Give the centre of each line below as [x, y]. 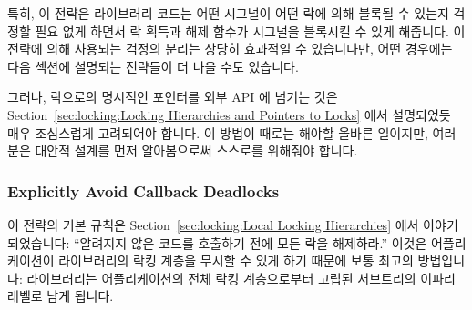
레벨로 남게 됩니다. [61, 296]
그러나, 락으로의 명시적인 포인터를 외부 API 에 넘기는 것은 [173, 97]
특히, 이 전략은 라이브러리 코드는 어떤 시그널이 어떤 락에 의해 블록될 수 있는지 [228, 13]
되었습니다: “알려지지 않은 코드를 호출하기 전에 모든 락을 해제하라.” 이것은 [217, 242]
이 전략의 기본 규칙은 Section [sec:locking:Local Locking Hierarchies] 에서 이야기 [233, 224]
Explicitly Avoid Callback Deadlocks [144, 190]
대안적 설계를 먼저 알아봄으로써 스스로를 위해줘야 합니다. [196, 150]
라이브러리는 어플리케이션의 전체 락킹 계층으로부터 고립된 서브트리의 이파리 [241, 278]
